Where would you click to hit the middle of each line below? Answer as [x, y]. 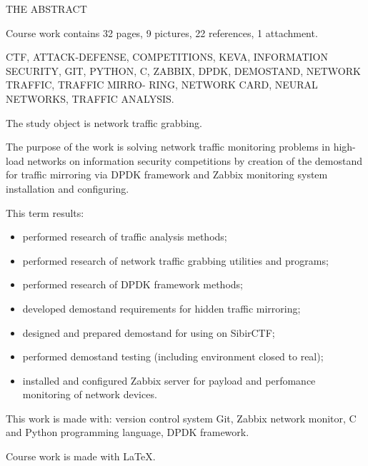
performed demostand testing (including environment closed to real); [173, 356]
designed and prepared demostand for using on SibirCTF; [149, 332]
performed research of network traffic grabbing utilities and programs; [175, 260]
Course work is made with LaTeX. [81, 456]
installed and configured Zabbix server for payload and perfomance [169, 380]
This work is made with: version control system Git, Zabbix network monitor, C [181, 418]
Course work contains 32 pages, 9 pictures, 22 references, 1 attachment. [162, 32]
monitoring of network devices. [90, 394]
